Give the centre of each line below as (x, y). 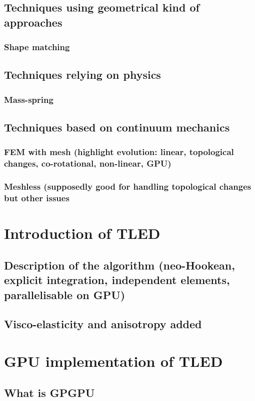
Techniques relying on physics (82, 75)
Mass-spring (29, 99)
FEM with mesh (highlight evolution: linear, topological (119, 152)
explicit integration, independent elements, (117, 280)
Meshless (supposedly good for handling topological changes (128, 186)
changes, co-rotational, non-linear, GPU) (88, 163)
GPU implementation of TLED (113, 361)
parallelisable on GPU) (65, 294)
